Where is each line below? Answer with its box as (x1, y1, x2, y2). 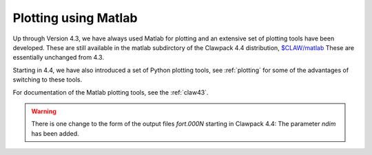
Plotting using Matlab (12, 10, 138, 25)
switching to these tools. (12, 75, 83, 84)
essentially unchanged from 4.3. (12, 53, 105, 62)
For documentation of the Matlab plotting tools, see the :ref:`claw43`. (12, 88, 209, 96)
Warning (31, 107, 56, 115)
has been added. (31, 129, 79, 137)
